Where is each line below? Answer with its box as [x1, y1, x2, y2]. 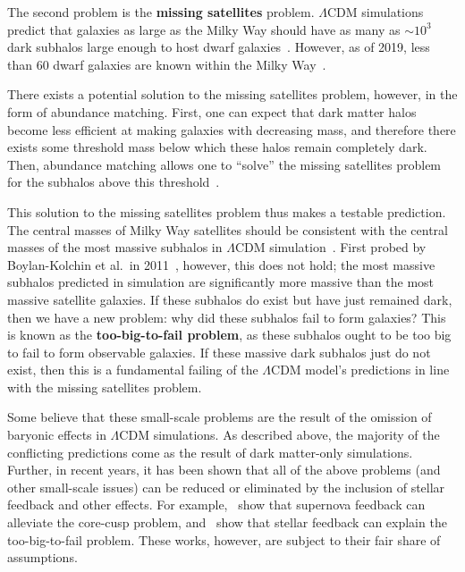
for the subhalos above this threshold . [7, 172, 220, 191]
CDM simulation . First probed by [234, 238, 427, 257]
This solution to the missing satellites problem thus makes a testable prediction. [7, 202, 446, 221]
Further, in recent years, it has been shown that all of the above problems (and [7, 460, 441, 479]
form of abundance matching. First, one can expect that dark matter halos [7, 102, 417, 121]
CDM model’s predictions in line [271, 360, 450, 379]
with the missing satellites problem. [7, 377, 202, 396]
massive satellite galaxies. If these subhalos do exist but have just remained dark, [7, 290, 452, 308]
